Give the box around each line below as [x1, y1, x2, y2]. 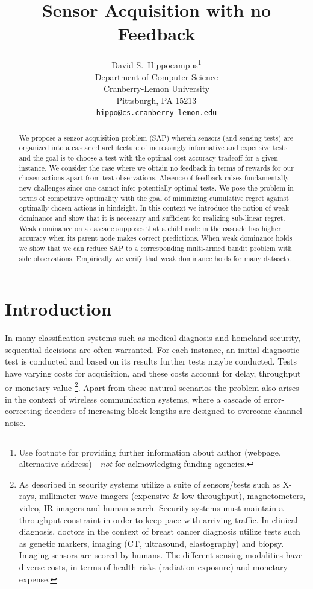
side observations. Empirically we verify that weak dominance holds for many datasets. [19, 253, 291, 263]
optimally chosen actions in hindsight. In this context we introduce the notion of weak [19, 203, 289, 213]
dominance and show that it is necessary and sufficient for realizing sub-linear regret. [19, 213, 285, 223]
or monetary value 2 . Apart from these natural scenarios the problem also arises [5, 379, 299, 393]
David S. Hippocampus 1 [111, 57, 202, 71]
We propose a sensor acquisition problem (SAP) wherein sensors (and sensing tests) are [19, 132, 294, 142]
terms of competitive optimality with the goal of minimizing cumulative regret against [19, 193, 289, 203]
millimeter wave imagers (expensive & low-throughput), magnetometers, [39, 489, 306, 502]
